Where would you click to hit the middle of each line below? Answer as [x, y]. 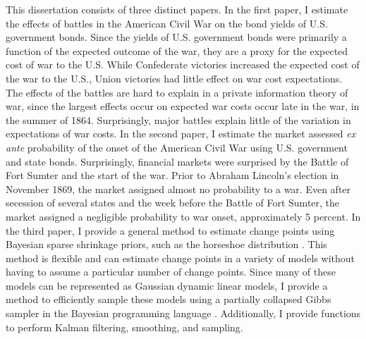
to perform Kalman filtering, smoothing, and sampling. [124, 327]
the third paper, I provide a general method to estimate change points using [170, 230]
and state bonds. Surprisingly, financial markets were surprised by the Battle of [177, 161]
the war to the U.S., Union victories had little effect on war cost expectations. [174, 78]
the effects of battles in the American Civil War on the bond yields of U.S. [167, 23]
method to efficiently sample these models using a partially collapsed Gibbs [169, 299]
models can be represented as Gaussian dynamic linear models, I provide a [167, 285]
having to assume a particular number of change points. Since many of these [171, 272]
